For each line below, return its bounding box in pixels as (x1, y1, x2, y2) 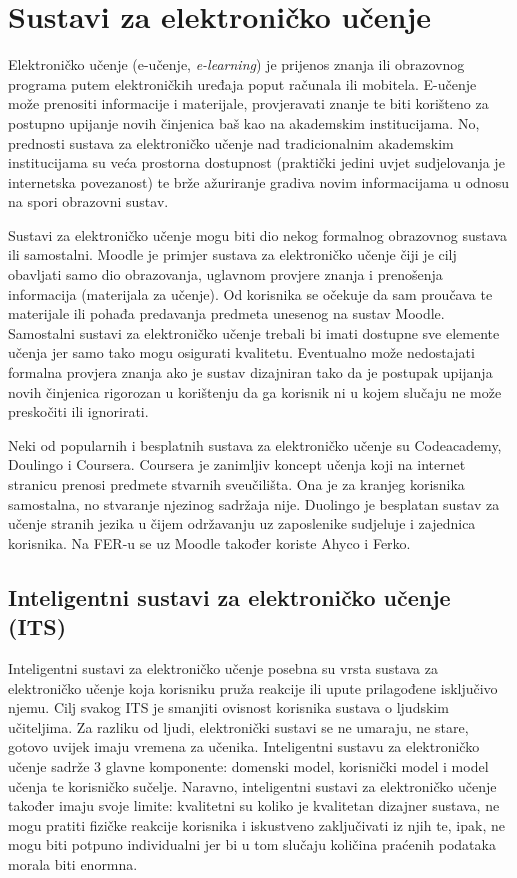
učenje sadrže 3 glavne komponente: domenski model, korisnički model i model (8, 755, 489, 776)
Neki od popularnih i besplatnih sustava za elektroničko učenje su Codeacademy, (8, 434, 502, 455)
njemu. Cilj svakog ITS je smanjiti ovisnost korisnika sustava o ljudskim (8, 697, 449, 718)
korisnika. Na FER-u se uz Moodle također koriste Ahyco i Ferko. (8, 532, 411, 553)
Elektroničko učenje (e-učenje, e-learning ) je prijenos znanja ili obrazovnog (8, 54, 465, 75)
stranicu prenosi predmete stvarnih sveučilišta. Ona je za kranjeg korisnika (8, 474, 465, 494)
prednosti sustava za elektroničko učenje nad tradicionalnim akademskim (8, 132, 454, 153)
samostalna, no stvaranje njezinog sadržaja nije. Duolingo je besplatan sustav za (8, 493, 500, 514)
